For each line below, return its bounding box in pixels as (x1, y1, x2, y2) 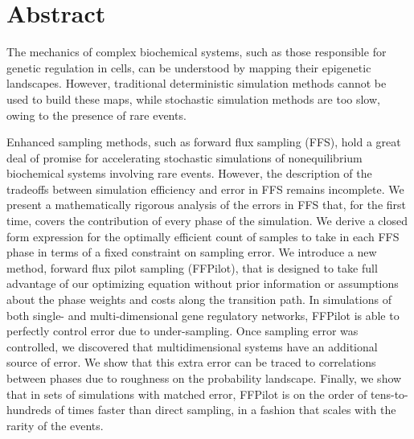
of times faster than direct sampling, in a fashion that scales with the (55, 401, 396, 418)
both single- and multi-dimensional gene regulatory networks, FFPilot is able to (6, 306, 400, 323)
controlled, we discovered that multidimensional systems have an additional (6, 338, 378, 355)
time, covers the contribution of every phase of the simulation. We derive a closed (6, 212, 408, 229)
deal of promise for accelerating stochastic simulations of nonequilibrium (6, 149, 363, 166)
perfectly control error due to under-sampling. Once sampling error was (6, 322, 359, 339)
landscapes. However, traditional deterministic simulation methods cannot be (6, 75, 387, 92)
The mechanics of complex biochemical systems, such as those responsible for (6, 43, 387, 60)
